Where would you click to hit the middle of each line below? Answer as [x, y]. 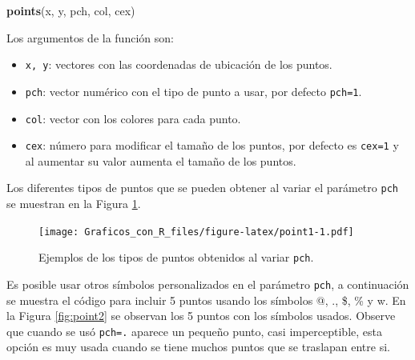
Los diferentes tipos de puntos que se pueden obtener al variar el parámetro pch [202, 188]
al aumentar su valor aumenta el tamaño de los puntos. [161, 160]
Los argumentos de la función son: [90, 37]
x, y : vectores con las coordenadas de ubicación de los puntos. [179, 64]
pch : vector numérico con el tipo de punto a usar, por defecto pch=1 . [193, 91]
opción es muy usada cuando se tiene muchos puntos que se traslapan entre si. [198, 347]
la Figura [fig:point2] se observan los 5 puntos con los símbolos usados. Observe [201, 316]
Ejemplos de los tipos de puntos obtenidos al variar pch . [176, 257]
